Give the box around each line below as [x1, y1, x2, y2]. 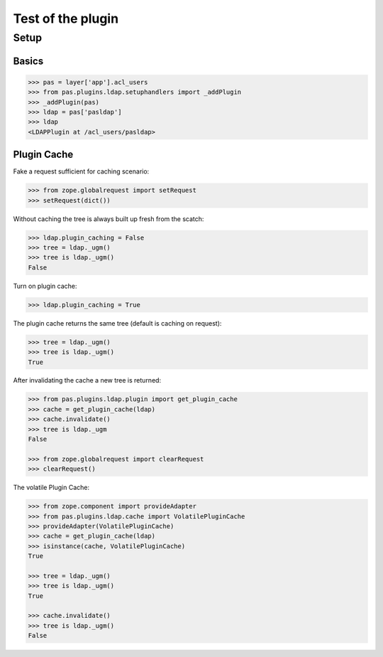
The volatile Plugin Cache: [13, 484, 90, 492]
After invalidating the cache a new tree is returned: [13, 376, 162, 385]
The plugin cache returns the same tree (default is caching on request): [13, 319, 222, 327]
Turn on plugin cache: [13, 282, 77, 290]
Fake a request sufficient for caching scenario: [13, 167, 150, 176]
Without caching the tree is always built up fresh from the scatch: [13, 214, 204, 223]
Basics [13, 55, 44, 67]
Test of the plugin [13, 11, 119, 26]
